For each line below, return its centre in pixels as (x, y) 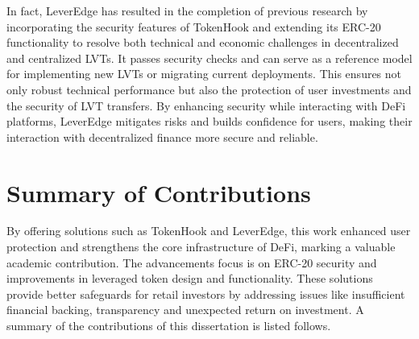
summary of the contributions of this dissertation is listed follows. (169, 326)
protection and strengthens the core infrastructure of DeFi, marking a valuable (201, 247)
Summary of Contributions (159, 192)
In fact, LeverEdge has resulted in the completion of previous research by (187, 10)
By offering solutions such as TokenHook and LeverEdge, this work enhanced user (209, 231)
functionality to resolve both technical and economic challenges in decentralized (203, 42)
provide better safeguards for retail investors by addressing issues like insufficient (206, 294)
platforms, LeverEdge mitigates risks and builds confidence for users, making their (209, 121)
